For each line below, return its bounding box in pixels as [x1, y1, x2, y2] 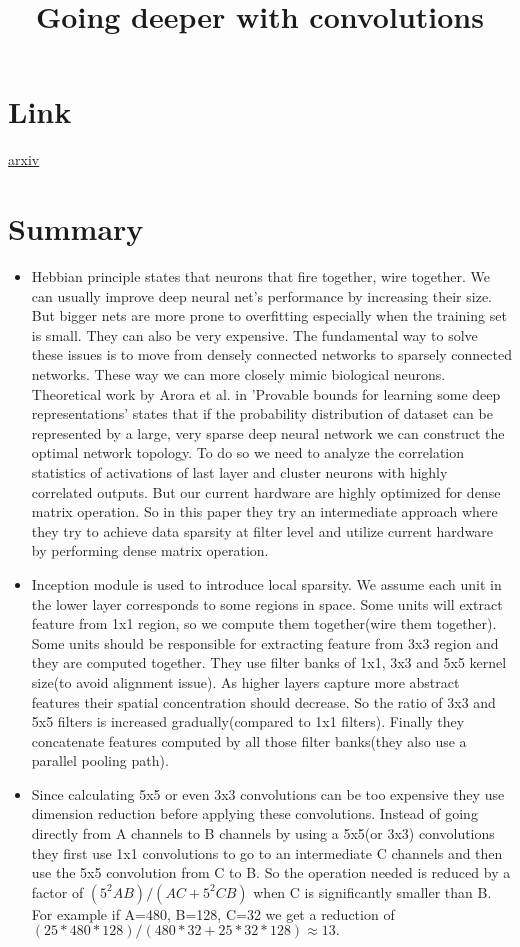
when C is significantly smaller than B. [253, 881, 492, 902]
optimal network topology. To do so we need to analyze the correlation [31, 442, 465, 463]
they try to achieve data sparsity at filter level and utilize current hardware [31, 520, 494, 541]
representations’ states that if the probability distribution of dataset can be [31, 403, 493, 424]
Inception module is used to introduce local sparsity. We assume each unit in [31, 573, 502, 594]
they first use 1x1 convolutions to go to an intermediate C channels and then [31, 842, 503, 863]
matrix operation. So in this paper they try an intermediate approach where [31, 501, 498, 522]
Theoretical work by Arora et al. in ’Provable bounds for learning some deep [31, 383, 501, 404]
